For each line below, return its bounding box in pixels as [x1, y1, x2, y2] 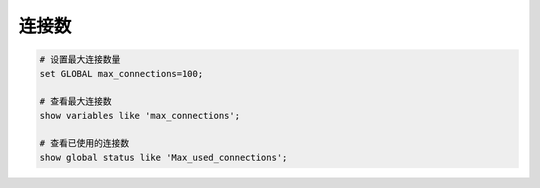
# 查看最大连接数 [39, 96, 112, 107]
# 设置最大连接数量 [39, 54, 121, 65]
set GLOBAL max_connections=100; [39, 68, 204, 79]
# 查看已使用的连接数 [39, 138, 130, 149]
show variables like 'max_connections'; [39, 110, 240, 121]
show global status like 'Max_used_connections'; [39, 151, 288, 163]
